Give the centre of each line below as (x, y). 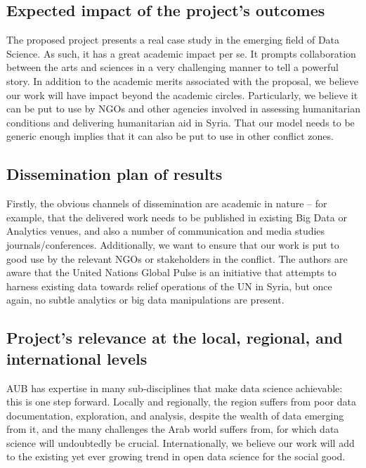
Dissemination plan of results (115, 174)
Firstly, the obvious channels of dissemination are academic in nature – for (167, 203)
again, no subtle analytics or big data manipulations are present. (145, 300)
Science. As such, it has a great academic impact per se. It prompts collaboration (181, 53)
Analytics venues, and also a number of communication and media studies (166, 231)
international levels (77, 358)
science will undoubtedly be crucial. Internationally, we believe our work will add (181, 442)
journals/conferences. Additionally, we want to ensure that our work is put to (173, 244)
